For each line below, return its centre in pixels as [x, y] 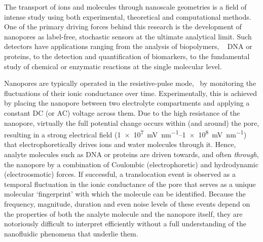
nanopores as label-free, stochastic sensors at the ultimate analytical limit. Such [128, 36]
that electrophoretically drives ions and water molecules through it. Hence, [120, 144]
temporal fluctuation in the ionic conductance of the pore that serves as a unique [130, 184]
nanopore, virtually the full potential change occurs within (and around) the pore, [132, 123]
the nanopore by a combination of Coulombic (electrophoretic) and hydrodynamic [131, 164]
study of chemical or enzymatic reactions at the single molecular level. [113, 66]
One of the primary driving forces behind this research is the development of [123, 27]
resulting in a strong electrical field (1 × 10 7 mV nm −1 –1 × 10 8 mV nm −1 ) [125, 134]
